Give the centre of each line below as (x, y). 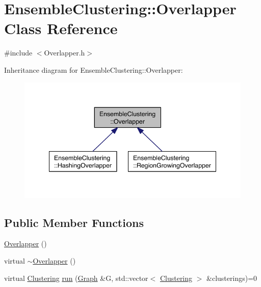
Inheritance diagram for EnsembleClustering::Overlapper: (94, 69)
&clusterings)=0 (232, 278)
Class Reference (61, 28)
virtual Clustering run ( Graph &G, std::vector (76, 278)
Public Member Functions (74, 222)
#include (18, 53)
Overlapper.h (64, 53)
